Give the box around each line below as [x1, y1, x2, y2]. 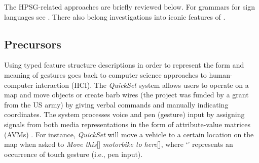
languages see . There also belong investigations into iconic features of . [4, 11, 226, 22]
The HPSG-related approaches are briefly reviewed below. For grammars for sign [4, 2, 255, 12]
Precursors [4, 36, 61, 51]
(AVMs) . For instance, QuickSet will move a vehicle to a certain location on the [4, 129, 254, 139]
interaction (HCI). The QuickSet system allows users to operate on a [35, 79, 249, 90]
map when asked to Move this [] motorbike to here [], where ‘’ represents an [4, 139, 233, 149]
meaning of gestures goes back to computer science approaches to [4, 69, 207, 80]
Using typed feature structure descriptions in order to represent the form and [4, 60, 244, 70]
